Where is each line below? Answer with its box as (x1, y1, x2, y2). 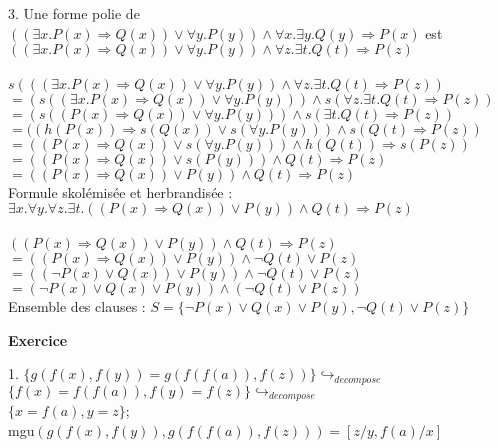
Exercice (8, 329, 68, 350)
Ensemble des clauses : (8, 295, 146, 316)
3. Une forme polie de (8, 3, 140, 23)
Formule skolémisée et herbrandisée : (8, 181, 233, 202)
